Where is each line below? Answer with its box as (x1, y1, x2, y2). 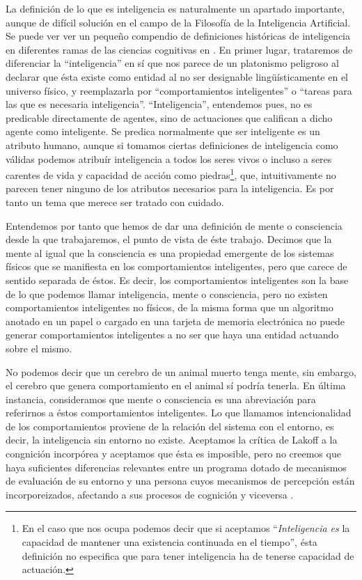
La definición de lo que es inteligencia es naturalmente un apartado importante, (6, 1, 345, 15)
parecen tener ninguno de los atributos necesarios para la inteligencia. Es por (6, 181, 334, 196)
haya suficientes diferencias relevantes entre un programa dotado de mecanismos (6, 460, 347, 474)
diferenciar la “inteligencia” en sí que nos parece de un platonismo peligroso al (6, 56, 339, 70)
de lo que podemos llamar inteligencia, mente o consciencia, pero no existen (6, 286, 328, 301)
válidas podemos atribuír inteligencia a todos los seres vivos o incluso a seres (6, 151, 332, 166)
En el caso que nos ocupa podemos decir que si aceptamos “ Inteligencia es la (22, 521, 350, 535)
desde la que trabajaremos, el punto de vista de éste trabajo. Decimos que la (6, 232, 332, 246)
